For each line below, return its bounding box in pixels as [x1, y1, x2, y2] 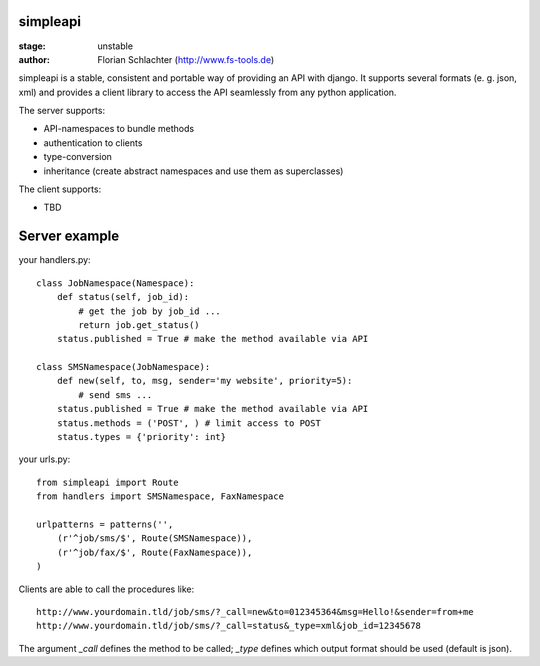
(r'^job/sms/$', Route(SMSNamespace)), [56, 533, 253, 544]
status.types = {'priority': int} [56, 431, 227, 443]
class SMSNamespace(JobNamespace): [36, 361, 211, 373]
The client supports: [18, 183, 102, 195]
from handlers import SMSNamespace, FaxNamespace [36, 491, 285, 502]
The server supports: [18, 105, 105, 117]
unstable [97, 40, 134, 52]
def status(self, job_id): [56, 291, 190, 303]
